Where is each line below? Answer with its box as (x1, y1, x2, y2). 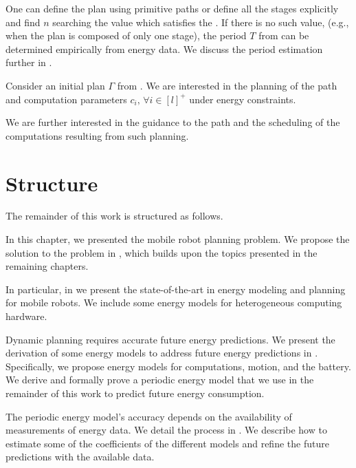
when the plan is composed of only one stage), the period (5, 28, 247, 43)
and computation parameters (5, 92, 127, 106)
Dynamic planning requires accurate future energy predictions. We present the (5, 332, 335, 346)
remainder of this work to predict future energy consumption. (5, 386, 265, 400)
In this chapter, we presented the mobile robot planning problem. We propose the (5, 232, 350, 246)
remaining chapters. (5, 259, 89, 273)
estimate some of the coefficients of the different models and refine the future (5, 436, 329, 450)
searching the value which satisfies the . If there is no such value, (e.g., (52, 14, 349, 29)
